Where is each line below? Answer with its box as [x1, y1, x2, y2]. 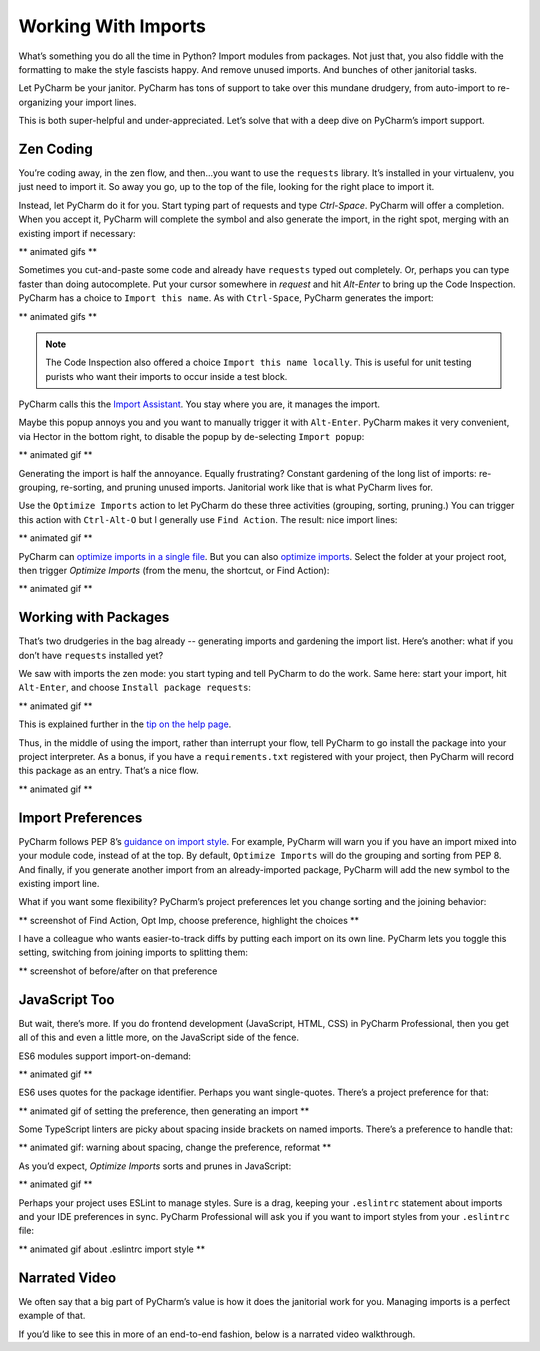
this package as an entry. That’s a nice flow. [18, 765, 199, 777]
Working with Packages [18, 609, 170, 626]
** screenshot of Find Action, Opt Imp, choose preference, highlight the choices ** [18, 914, 360, 926]
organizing [18, 96, 63, 108]
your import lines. [64, 96, 137, 108]
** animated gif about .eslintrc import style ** [18, 1243, 205, 1255]
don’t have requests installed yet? [18, 649, 164, 661]
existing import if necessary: [18, 227, 136, 239]
